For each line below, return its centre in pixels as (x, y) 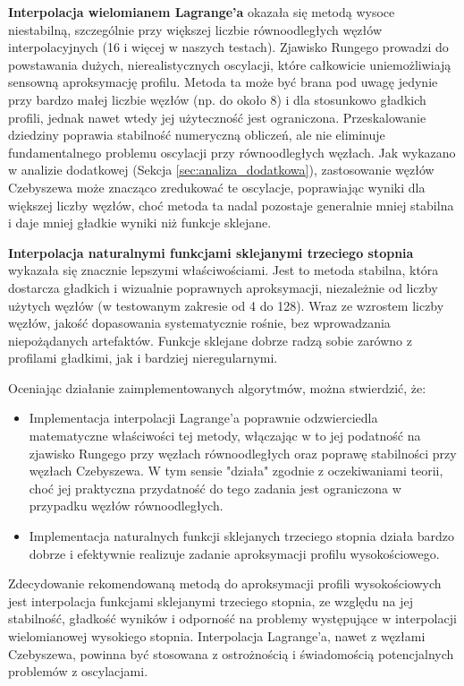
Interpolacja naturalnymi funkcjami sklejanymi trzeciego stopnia (211, 252)
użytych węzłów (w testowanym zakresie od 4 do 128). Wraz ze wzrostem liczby (226, 305)
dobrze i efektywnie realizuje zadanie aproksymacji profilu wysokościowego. (234, 553)
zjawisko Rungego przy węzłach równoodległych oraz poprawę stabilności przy (243, 453)
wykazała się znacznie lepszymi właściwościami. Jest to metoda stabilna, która (224, 270)
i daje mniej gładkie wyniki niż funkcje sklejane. (140, 223)
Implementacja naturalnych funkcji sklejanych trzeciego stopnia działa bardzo (241, 536)
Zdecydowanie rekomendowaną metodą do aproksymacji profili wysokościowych (225, 583)
